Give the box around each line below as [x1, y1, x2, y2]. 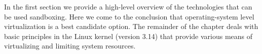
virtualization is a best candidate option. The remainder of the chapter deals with [4, 21, 258, 31]
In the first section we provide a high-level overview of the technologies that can [4, 1, 252, 11]
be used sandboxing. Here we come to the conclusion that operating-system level [4, 11, 254, 21]
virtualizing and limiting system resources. [4, 40, 136, 51]
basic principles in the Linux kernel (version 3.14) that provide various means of [4, 30, 253, 41]
